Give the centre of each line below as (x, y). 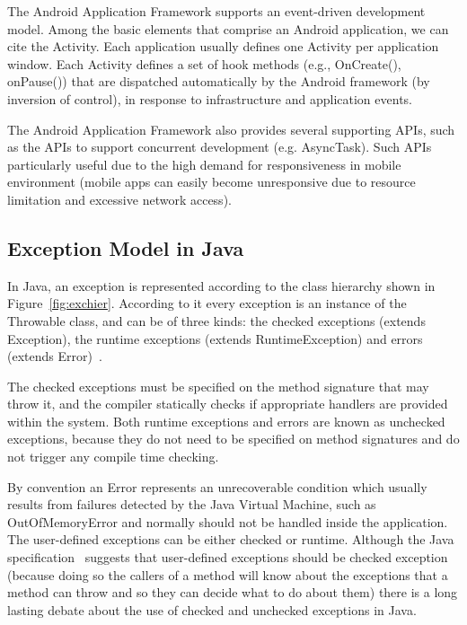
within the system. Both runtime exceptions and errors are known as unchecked (226, 421)
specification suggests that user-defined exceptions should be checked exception (228, 557)
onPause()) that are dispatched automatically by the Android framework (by (219, 81)
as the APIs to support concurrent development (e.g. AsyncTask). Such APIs (220, 147)
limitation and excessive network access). (119, 199)
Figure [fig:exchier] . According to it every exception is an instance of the (207, 303)
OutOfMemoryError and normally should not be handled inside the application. (228, 521)
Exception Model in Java (126, 247)
